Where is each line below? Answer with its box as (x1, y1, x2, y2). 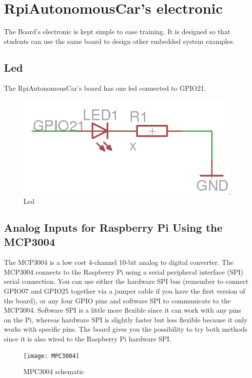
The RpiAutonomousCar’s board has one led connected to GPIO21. (4, 82, 206, 93)
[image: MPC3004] (23, 352, 79, 359)
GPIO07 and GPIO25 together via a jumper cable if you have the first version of (4, 286, 245, 296)
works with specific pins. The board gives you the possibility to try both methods (4, 324, 248, 334)
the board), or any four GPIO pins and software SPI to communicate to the (4, 295, 231, 305)
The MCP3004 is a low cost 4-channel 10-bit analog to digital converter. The (4, 257, 233, 267)
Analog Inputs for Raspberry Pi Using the (4, 220, 223, 235)
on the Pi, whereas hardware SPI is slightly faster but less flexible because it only (4, 314, 248, 324)
